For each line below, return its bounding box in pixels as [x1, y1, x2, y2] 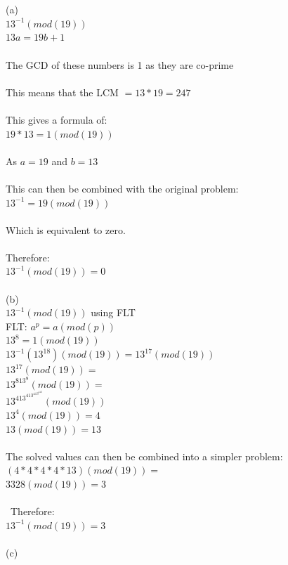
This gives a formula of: [6, 112, 107, 126]
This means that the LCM [6, 84, 119, 99]
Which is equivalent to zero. [6, 222, 126, 237]
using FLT [91, 305, 136, 320]
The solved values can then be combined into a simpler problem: [6, 448, 283, 463]
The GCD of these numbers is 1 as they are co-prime [6, 57, 234, 72]
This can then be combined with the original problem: [6, 181, 239, 195]
